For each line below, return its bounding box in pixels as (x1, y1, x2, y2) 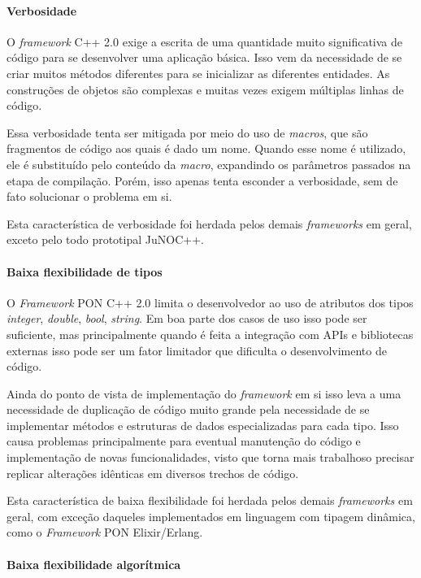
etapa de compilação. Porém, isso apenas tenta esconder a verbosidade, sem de (7, 172, 398, 189)
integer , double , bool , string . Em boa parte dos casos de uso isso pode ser (7, 310, 367, 327)
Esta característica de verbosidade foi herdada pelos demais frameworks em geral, (7, 215, 412, 232)
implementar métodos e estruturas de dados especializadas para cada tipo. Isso (7, 416, 399, 433)
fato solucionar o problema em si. (7, 188, 172, 205)
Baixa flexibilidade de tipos (7, 263, 163, 280)
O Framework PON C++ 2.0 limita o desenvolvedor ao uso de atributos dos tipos (7, 293, 414, 311)
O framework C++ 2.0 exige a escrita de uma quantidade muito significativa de (7, 33, 403, 50)
